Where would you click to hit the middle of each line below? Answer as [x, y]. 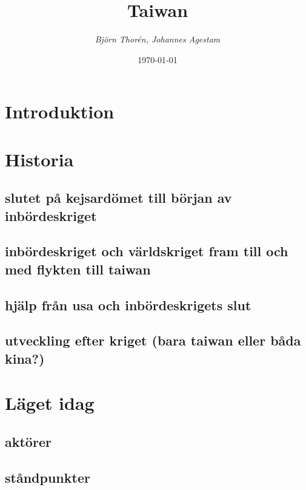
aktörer [28, 441]
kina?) [25, 358]
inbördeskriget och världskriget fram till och [147, 251]
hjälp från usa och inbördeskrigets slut [128, 305]
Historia [39, 159]
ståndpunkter [48, 477]
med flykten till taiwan [78, 269]
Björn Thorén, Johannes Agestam [158, 39]
